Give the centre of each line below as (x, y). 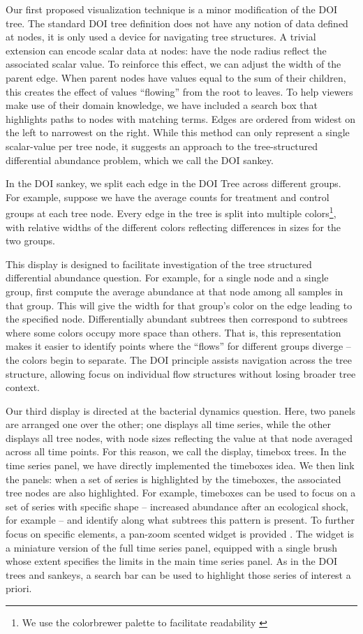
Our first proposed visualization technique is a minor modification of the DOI (172, 9)
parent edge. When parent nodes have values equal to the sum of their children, (176, 77)
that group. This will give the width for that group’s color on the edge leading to (179, 305)
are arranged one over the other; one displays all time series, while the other (169, 424)
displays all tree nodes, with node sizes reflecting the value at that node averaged (179, 437)
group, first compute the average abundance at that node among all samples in (175, 291)
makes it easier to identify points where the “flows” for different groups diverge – (178, 346)
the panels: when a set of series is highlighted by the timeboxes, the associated (173, 479)
